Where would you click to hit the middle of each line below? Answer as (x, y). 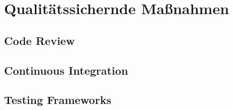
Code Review (39, 40)
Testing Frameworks (58, 100)
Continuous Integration (66, 70)
